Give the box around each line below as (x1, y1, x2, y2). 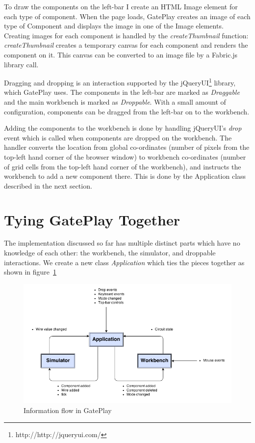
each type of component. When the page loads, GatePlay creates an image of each (4, 11, 251, 21)
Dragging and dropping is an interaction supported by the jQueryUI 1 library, (4, 76, 236, 87)
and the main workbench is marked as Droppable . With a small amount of (4, 97, 226, 107)
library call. (4, 59, 39, 69)
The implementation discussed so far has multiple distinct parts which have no (4, 238, 240, 248)
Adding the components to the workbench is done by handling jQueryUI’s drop (4, 123, 242, 133)
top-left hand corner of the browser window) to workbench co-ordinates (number (4, 151, 246, 162)
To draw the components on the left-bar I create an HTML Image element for (4, 1, 238, 11)
